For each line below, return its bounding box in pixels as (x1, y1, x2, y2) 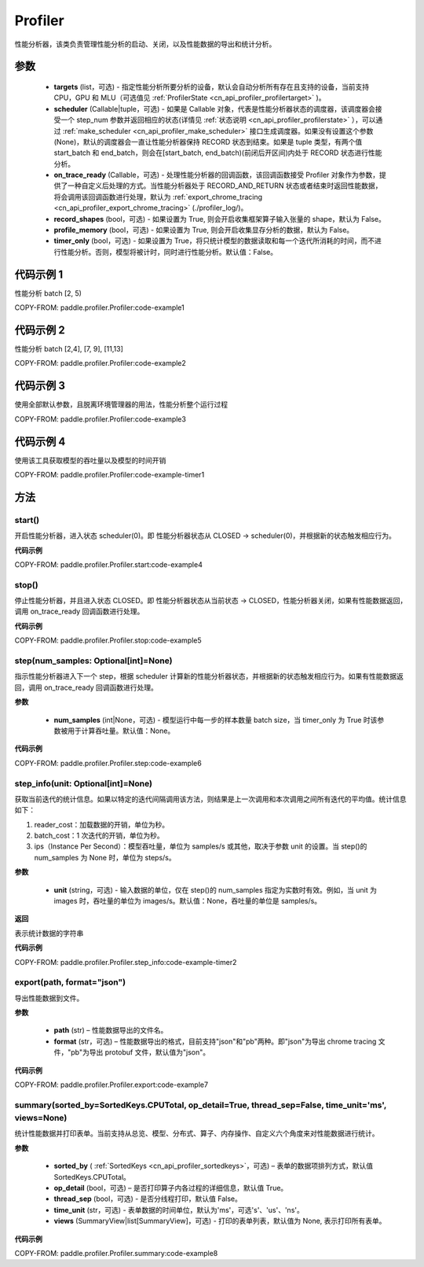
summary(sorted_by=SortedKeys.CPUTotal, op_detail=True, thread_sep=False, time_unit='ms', (14, 1099, 387, 1110)
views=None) (14, 1113, 68, 1123)
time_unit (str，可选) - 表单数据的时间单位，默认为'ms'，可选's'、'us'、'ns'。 (53, 1205, 304, 1214)
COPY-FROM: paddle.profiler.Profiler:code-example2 (14, 359, 186, 368)
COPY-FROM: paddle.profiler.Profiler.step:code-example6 (14, 758, 202, 768)
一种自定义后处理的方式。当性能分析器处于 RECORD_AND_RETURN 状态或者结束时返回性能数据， (67, 181, 382, 190)
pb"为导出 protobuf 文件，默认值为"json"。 (71, 1048, 210, 1057)
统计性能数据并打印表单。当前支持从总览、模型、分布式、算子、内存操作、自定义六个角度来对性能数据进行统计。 (14, 1129, 379, 1138)
